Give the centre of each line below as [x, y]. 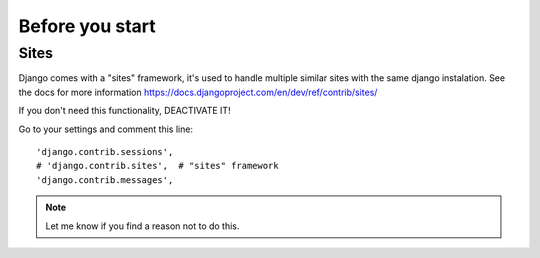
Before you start [87, 26]
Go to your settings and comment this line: [106, 129]
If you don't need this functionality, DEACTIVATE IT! [124, 111]
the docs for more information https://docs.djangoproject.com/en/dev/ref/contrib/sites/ [198, 92]
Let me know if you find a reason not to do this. [142, 226]
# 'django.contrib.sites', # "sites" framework [157, 166]
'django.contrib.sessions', [105, 151]
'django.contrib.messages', [105, 179]
